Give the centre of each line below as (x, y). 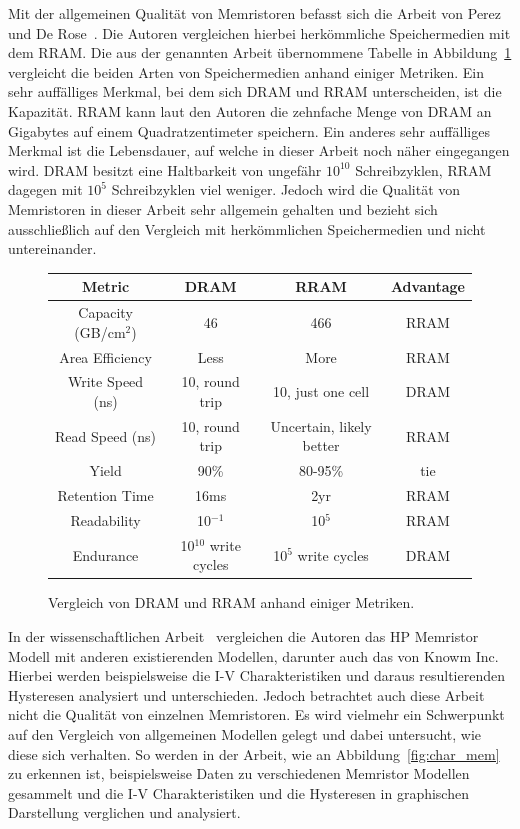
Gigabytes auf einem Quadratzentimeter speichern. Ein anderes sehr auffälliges (249, 130)
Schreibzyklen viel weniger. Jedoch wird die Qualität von (286, 189)
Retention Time (105, 495)
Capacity (105, 312)
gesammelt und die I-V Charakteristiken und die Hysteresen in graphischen (238, 792)
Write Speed (105, 381)
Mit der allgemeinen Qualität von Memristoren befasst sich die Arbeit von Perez (255, 13)
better (321, 445)
